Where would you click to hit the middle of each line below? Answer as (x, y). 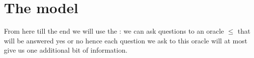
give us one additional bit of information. (66, 50)
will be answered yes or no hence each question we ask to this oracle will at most (126, 40)
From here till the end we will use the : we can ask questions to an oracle (114, 31)
